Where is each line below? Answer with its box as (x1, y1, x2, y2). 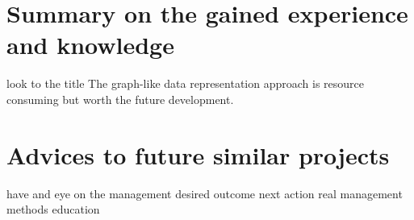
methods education (6, 201, 100, 218)
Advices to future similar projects (6, 138, 390, 171)
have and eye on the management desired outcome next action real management (6, 185, 403, 201)
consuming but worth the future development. (6, 90, 234, 107)
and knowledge (6, 28, 174, 61)
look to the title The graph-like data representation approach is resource (6, 75, 365, 92)
